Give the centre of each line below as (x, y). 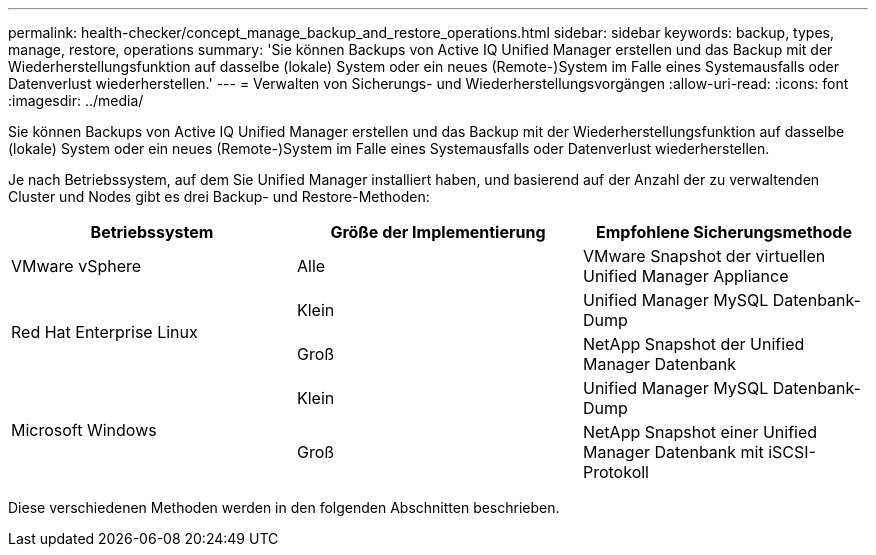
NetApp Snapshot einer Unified (700, 432)
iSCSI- (792, 452)
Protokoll (615, 472)
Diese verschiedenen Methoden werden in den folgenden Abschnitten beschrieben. (284, 507)
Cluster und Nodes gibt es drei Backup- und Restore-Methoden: (219, 196)
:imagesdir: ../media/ (76, 100)
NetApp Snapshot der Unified (693, 344)
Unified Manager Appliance (685, 276)
